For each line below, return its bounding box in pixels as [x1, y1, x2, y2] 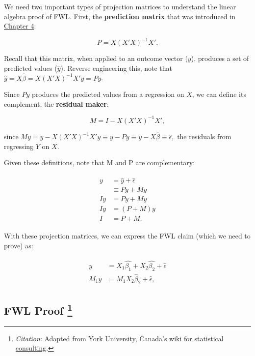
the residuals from [177, 131, 231, 142]
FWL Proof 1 [4, 301, 73, 318]
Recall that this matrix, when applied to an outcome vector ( [4, 53, 188, 63]
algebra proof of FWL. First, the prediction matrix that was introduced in [4, 11, 235, 21]
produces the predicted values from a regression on [32, 89, 184, 99]
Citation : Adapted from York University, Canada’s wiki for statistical [15, 333, 224, 343]
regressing [4, 141, 34, 151]
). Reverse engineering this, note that [60, 62, 173, 73]
